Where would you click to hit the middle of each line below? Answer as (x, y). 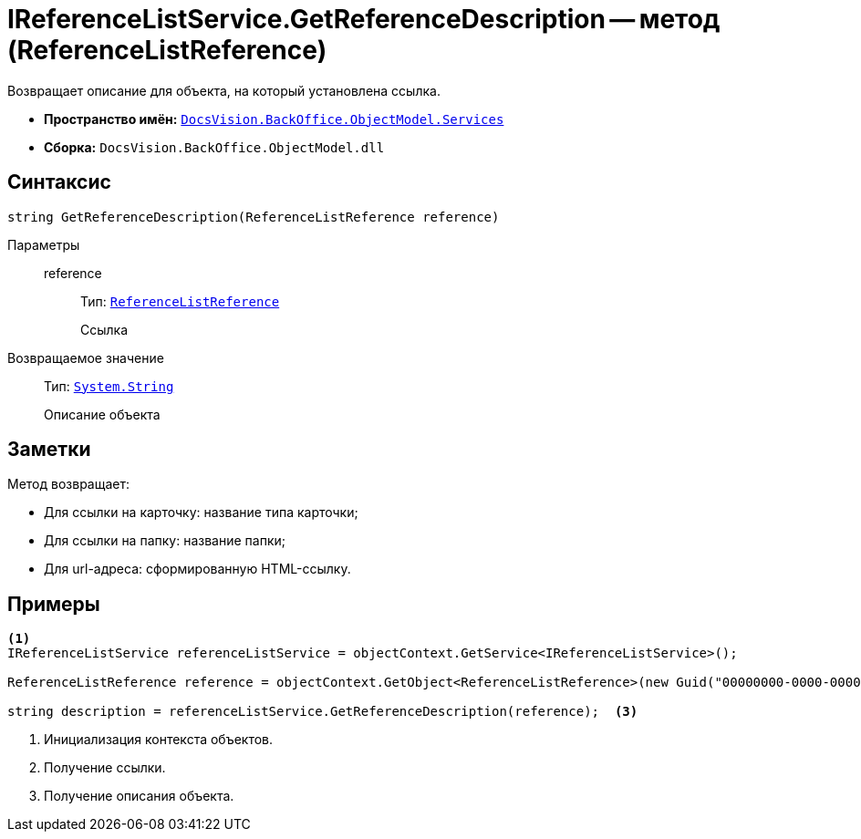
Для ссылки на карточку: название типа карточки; (201, 513)
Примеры (54, 604)
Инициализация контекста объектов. (159, 740)
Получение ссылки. (105, 768)
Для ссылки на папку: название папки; (165, 541)
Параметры (44, 244)
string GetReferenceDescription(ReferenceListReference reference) (254, 217)
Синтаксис (59, 182)
